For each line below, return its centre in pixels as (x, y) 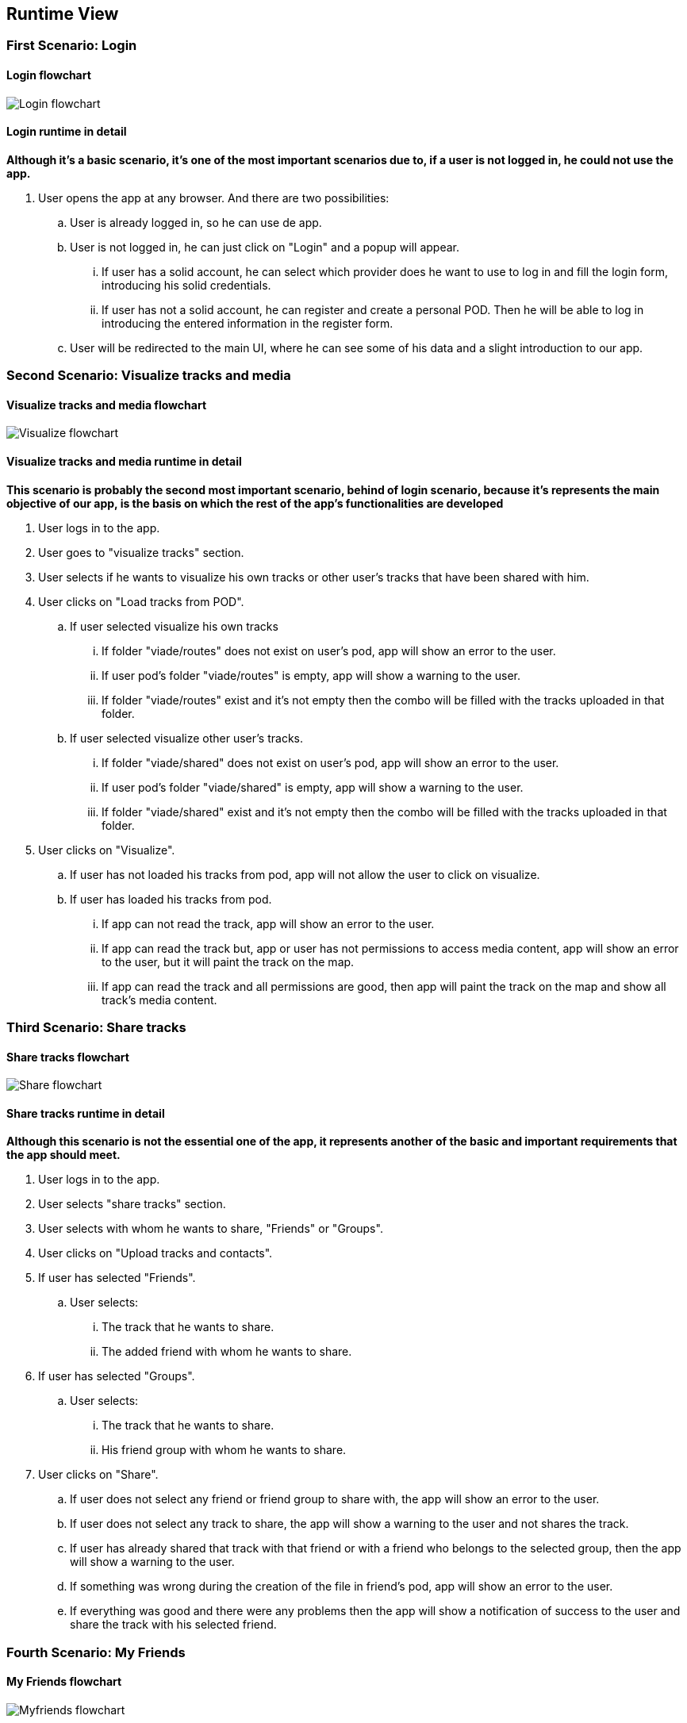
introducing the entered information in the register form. (248, 323)
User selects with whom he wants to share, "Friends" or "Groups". (211, 1229)
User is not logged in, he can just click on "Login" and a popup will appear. (265, 247)
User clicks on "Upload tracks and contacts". (155, 1253)
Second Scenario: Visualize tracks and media (149, 376)
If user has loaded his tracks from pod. (171, 899)
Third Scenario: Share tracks (96, 1028)
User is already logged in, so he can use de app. (196, 222)
